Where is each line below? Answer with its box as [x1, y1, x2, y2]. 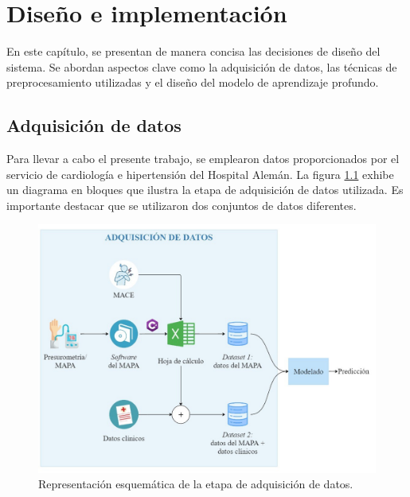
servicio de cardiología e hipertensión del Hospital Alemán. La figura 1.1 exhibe [6, 165, 394, 182]
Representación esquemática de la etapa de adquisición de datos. [38, 476, 353, 492]
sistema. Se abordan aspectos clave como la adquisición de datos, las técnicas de [6, 58, 397, 75]
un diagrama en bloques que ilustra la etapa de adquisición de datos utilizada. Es [6, 181, 404, 198]
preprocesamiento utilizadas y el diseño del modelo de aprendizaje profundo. [6, 74, 379, 91]
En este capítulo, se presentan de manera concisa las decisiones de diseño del [6, 43, 381, 60]
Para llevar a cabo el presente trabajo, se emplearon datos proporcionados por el [6, 150, 400, 167]
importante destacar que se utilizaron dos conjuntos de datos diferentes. [6, 196, 357, 213]
